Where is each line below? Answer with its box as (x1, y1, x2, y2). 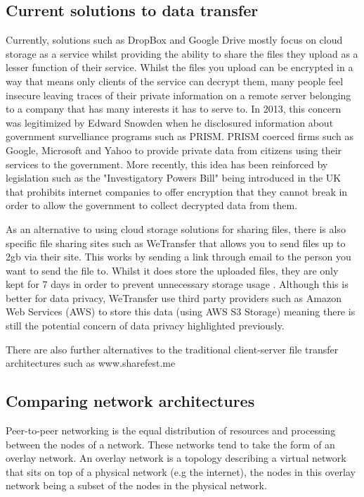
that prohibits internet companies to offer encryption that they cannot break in (6, 184, 348, 199)
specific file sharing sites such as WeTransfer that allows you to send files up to (6, 235, 346, 250)
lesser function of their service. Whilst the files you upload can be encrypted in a (6, 60, 353, 75)
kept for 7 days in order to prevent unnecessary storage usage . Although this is (6, 277, 349, 291)
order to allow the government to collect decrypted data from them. (6, 198, 298, 213)
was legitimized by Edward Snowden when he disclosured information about (6, 115, 334, 130)
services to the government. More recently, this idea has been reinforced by (6, 156, 328, 171)
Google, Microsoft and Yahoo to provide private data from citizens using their (6, 142, 342, 157)
